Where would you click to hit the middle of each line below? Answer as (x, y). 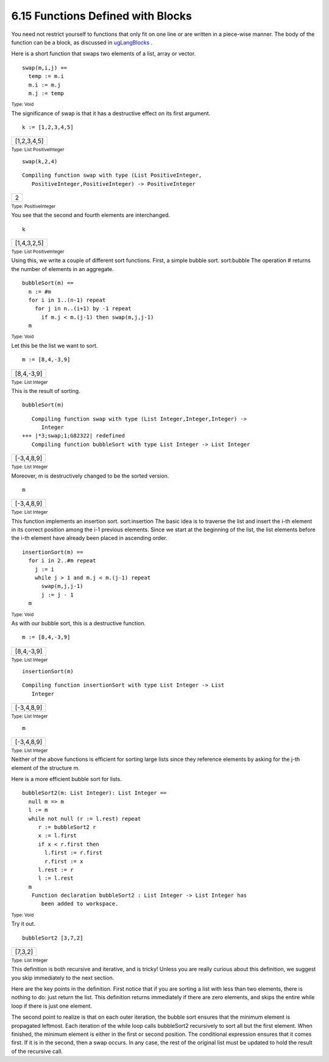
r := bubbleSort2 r (67, 827)
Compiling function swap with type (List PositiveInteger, (112, 175)
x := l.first (58, 836)
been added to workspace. (80, 904)
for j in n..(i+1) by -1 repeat (83, 309)
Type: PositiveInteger (34, 206)
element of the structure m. (46, 768)
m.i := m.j (44, 85)
